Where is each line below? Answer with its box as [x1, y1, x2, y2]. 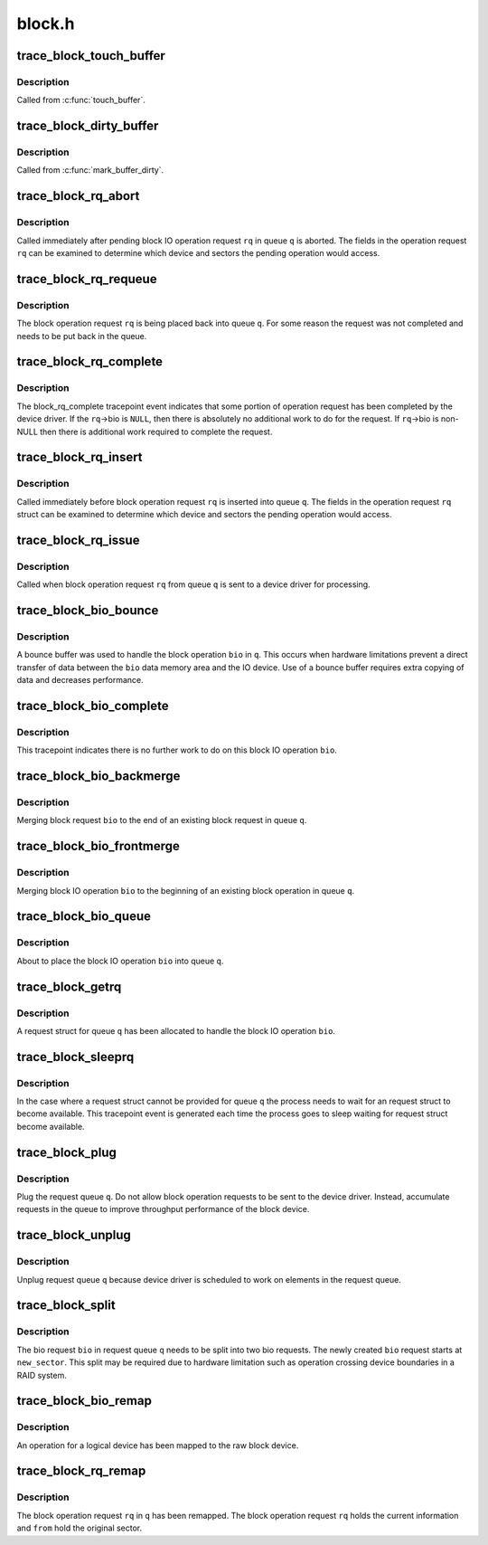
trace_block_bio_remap [16, 1393, 153, 1408]
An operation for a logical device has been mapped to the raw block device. [16, 1439, 299, 1451]
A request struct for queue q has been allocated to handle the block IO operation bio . [16, 1025, 336, 1036]
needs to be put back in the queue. [16, 330, 147, 341]
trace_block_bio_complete [16, 697, 169, 714]
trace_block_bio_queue [16, 909, 151, 924]
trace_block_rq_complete [16, 354, 163, 370]
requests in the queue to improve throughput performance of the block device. [16, 1204, 310, 1215]
